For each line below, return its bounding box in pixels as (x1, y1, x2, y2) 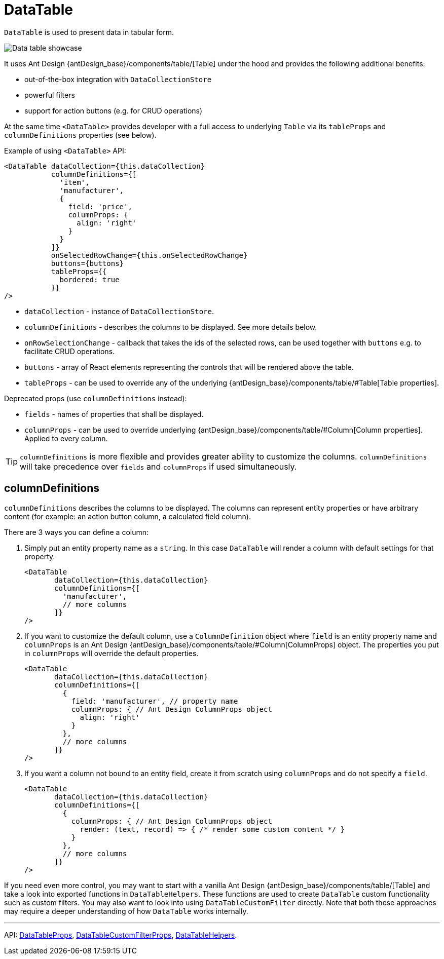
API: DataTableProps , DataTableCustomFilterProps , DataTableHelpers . (4, 930, 237, 939)
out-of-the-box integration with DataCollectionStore (24, 74, 212, 84)
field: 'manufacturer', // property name (71, 697, 238, 705)
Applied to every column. (24, 434, 108, 443)
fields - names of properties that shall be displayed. (24, 409, 204, 418)
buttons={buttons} (51, 259, 124, 267)
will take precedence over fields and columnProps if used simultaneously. (20, 461, 297, 472)
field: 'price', (68, 202, 132, 211)
